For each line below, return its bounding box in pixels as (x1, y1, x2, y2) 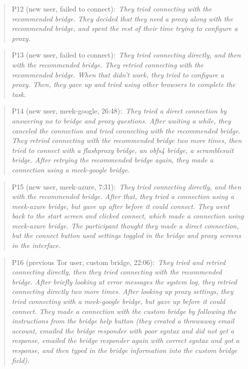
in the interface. (11, 240, 61, 250)
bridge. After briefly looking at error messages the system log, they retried (11, 276, 237, 286)
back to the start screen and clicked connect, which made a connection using (11, 210, 244, 221)
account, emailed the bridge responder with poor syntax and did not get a (11, 325, 234, 335)
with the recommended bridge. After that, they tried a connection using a (11, 191, 234, 201)
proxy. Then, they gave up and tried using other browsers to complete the (11, 79, 235, 89)
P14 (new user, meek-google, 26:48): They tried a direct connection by (11, 105, 227, 116)
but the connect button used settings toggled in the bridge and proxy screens (11, 230, 241, 240)
